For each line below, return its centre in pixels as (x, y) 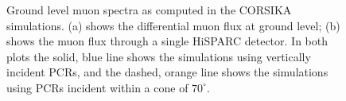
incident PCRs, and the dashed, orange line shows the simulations (167, 72)
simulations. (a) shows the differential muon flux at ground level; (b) (173, 25)
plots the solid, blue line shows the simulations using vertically (159, 56)
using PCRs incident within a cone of (97, 87)
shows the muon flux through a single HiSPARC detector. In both (167, 41)
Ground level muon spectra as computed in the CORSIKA (149, 10)
